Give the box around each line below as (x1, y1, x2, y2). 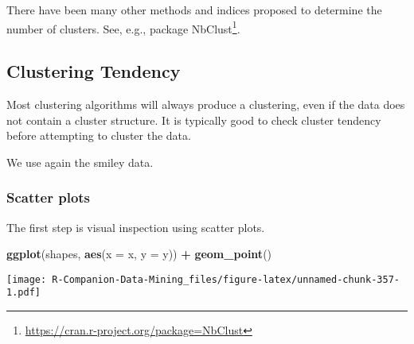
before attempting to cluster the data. (6, 127, 191, 144)
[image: (6, 273, 47, 285)
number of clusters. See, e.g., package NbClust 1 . (6, 17, 240, 37)
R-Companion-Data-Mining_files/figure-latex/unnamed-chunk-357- (52, 273, 400, 285)
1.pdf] (6, 287, 41, 299)
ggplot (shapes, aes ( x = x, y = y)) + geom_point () (6, 245, 272, 262)
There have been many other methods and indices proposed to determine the (6, 2, 382, 17)
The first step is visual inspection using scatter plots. (6, 218, 265, 235)
